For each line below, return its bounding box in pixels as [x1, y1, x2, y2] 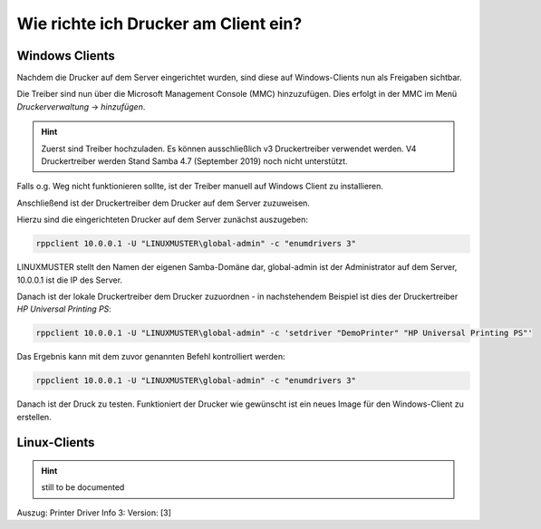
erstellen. [16, 411, 52, 422]
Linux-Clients [16, 435, 95, 450]
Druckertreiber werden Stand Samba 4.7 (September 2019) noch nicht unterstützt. [41, 156, 348, 167]
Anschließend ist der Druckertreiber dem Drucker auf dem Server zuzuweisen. [16, 197, 310, 208]
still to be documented [41, 482, 125, 493]
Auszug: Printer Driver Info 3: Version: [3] [16, 507, 171, 518]
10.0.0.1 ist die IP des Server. [16, 274, 122, 285]
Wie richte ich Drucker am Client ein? [16, 14, 303, 34]
